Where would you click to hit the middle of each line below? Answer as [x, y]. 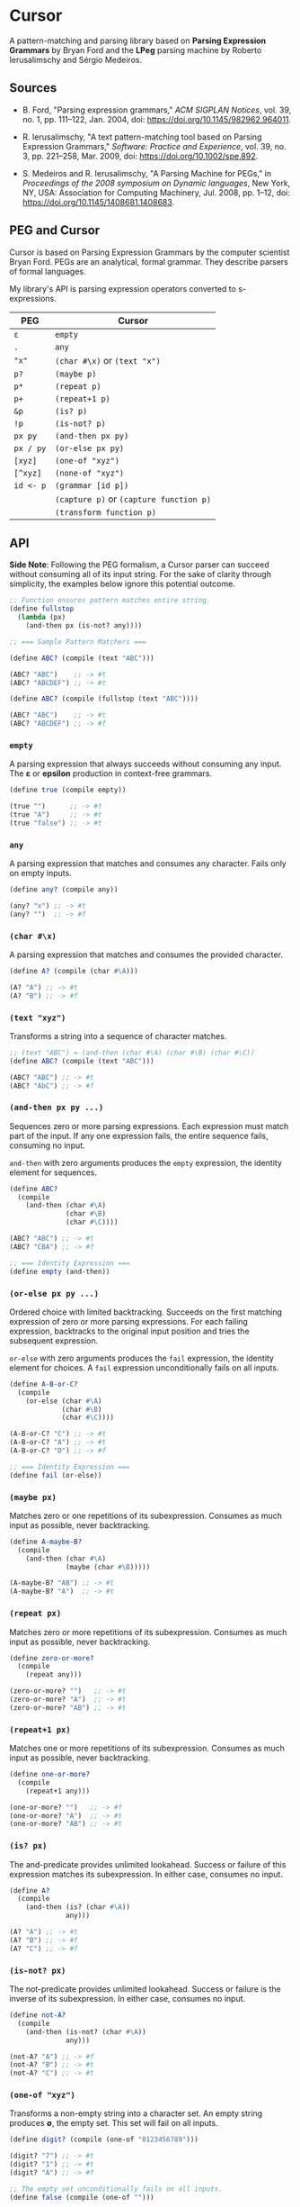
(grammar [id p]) [92, 485]
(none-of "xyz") [90, 473]
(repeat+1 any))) [58, 1791]
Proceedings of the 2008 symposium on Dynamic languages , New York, [156, 183]
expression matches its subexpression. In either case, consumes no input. [146, 1874]
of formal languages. [48, 271]
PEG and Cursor [55, 231]
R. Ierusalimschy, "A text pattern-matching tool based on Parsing [142, 137]
